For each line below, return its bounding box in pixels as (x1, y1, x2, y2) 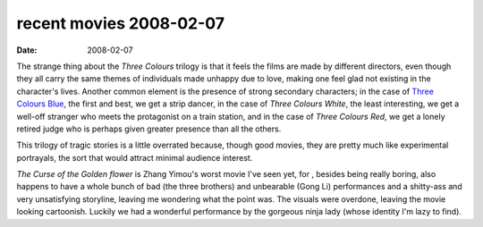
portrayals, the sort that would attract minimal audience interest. (16, 152, 253, 163)
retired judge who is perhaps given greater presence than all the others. (16, 123, 282, 134)
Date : (16, 45, 38, 55)
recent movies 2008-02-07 (16, 13, 225, 33)
